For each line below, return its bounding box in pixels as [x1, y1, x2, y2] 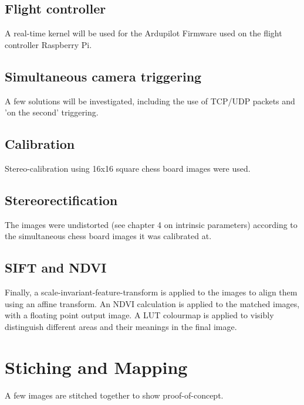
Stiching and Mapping [5, 355, 188, 379]
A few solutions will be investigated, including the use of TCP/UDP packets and [5, 94, 295, 107]
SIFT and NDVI [5, 258, 107, 277]
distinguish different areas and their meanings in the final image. [5, 320, 237, 332]
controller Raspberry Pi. [5, 38, 92, 50]
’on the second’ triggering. [5, 106, 99, 118]
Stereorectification [5, 190, 118, 209]
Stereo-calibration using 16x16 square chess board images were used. [5, 162, 251, 174]
